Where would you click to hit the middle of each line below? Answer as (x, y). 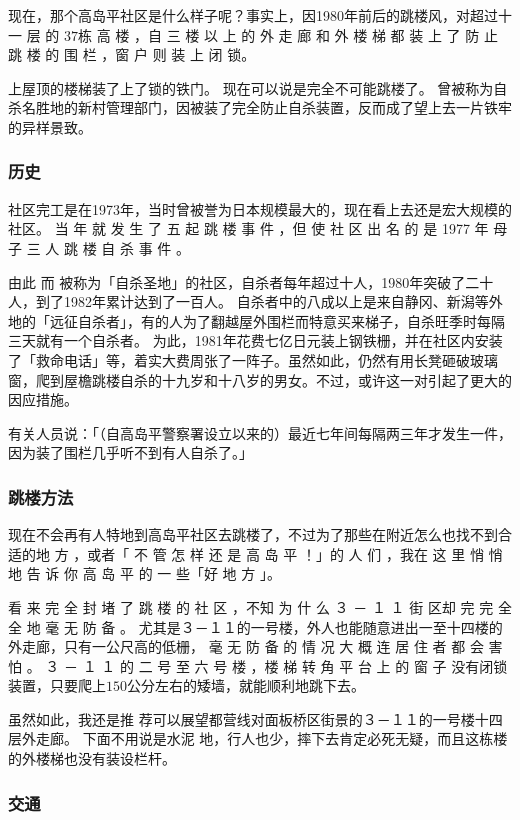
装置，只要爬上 (57, 685)
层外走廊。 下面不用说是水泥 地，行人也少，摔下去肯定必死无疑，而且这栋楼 (258, 738)
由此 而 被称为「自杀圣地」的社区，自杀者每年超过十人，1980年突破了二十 (251, 281)
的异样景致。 (50, 126)
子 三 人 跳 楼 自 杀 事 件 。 (99, 247)
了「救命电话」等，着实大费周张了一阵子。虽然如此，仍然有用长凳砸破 (239, 359)
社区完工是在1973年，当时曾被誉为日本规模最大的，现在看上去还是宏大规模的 (260, 208)
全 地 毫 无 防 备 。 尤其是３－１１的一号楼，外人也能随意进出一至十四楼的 (255, 626)
